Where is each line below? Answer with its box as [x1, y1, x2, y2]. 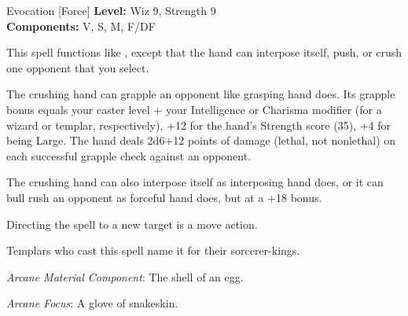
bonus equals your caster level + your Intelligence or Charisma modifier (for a [6, 101, 382, 117]
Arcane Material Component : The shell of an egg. [6, 268, 244, 285]
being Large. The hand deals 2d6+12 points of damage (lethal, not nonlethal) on [6, 132, 396, 149]
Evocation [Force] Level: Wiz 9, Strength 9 [6, 2, 216, 18]
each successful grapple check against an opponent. [6, 147, 252, 164]
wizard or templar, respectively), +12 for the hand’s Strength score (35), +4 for [6, 116, 391, 133]
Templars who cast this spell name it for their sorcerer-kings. [6, 242, 300, 259]
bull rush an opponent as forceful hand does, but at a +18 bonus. [6, 189, 322, 205]
